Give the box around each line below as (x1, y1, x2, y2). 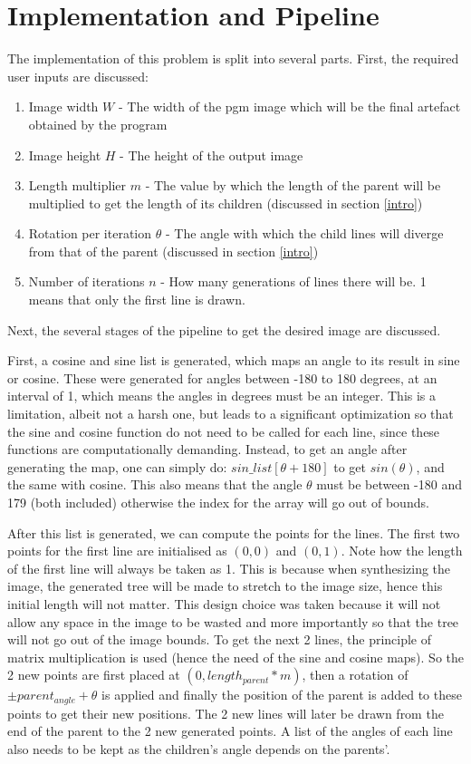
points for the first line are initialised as (7, 541, 227, 560)
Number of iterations (28, 272, 145, 291)
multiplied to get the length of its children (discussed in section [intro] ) (28, 193, 423, 212)
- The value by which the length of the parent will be (145, 176, 441, 195)
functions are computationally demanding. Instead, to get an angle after (7, 440, 408, 459)
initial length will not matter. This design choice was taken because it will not (7, 594, 441, 613)
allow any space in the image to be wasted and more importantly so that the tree (7, 612, 459, 631)
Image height (28, 145, 101, 164)
